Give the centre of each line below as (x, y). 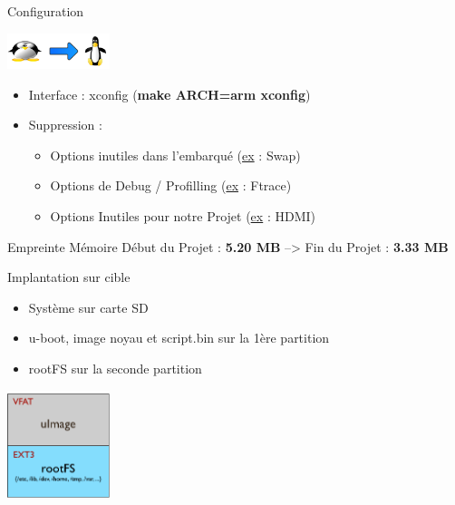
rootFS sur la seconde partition (115, 369)
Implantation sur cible (69, 277)
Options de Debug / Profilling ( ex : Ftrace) (171, 185)
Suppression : (65, 125)
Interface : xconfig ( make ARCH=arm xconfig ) (169, 94)
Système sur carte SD (88, 307)
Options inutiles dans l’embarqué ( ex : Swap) (175, 155)
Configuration (46, 11)
